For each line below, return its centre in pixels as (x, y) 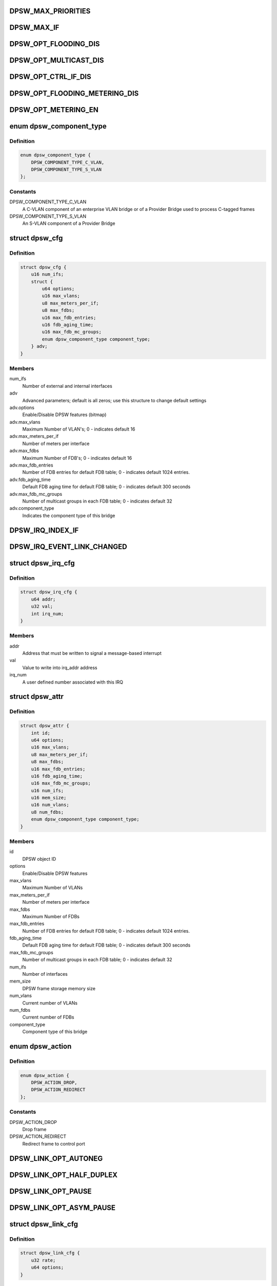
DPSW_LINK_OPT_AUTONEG (56, 1158)
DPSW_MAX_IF (34, 28)
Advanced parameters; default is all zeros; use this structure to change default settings (114, 400)
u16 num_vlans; (50, 805)
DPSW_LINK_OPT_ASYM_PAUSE (62, 1208)
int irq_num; (47, 614)
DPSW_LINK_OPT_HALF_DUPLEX (64, 1175)
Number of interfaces (45, 974)
